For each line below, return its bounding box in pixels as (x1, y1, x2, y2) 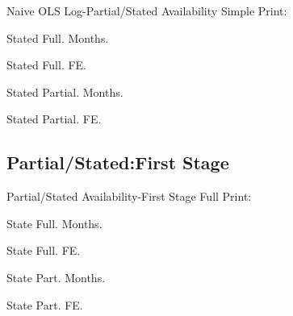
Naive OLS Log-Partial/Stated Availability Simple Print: (6, 2, 287, 19)
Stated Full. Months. (6, 29, 109, 46)
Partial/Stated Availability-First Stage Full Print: (6, 188, 252, 205)
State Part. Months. (6, 268, 106, 285)
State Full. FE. (6, 242, 81, 259)
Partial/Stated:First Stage (6, 150, 229, 175)
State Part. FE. (6, 296, 83, 313)
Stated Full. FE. (6, 56, 87, 73)
